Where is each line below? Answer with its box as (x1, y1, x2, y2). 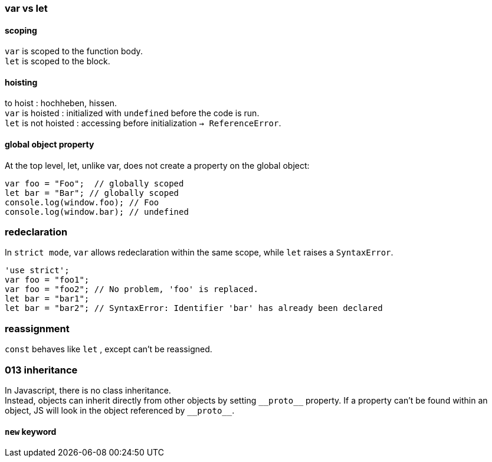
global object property (5, 139, 94, 150)
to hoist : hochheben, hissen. (5, 98, 117, 109)
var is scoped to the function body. (5, 46, 143, 57)
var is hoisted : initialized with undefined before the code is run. (5, 108, 260, 119)
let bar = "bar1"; (5, 294, 90, 304)
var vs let (5, 2, 48, 14)
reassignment (5, 322, 70, 335)
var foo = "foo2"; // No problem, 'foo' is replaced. (5, 284, 258, 294)
